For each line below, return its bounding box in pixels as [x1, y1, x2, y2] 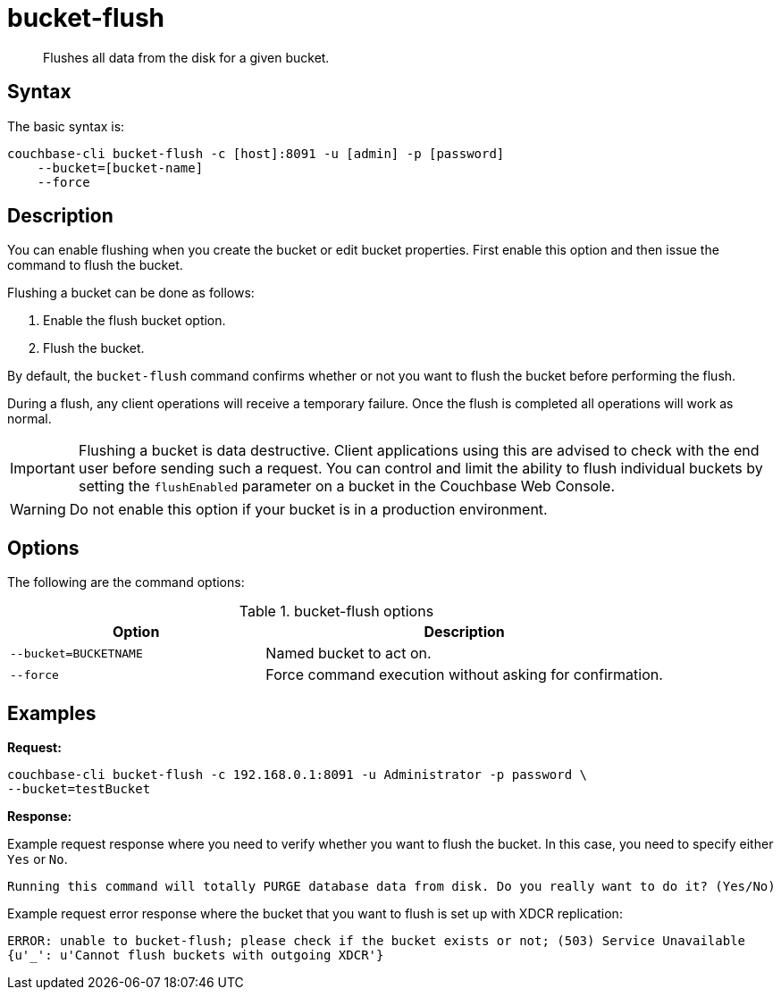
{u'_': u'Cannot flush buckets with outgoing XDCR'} [7, 948, 384, 963]
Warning [10, 500, 66, 519]
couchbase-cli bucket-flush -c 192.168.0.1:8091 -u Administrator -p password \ [7, 767, 588, 783]
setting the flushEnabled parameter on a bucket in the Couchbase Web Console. [78, 477, 615, 496]
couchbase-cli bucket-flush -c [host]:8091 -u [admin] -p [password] [7, 146, 505, 161]
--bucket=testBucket [7, 782, 151, 797]
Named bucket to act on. [265, 644, 432, 663]
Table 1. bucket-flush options [239, 602, 434, 621]
